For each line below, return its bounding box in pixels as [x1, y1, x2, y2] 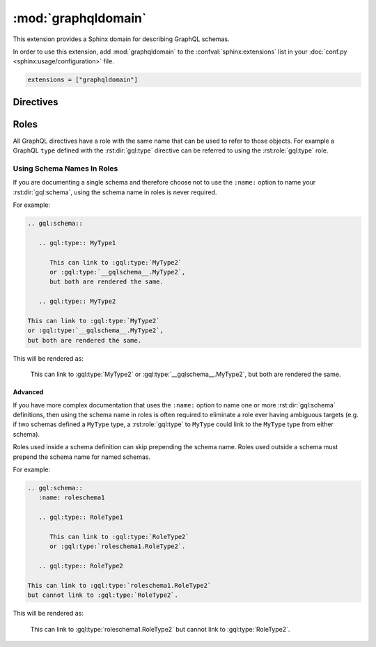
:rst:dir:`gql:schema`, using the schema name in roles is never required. [13, 188, 217, 196]
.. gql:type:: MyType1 [38, 239, 116, 247]
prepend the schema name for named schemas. [13, 453, 151, 461]
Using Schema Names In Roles [13, 164, 118, 173]
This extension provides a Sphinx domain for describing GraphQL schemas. [13, 35, 230, 43]
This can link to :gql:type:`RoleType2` [49, 533, 189, 540]
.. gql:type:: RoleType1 [38, 513, 123, 522]
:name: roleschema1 [38, 494, 105, 501]
